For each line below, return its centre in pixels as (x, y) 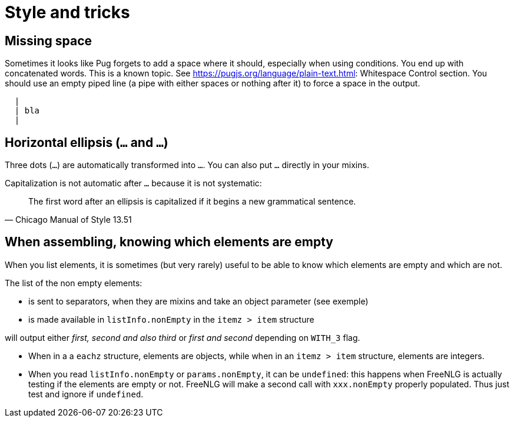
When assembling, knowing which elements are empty (169, 242)
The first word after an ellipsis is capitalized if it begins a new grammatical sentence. (192, 202)
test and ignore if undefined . (86, 394)
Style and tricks (67, 12)
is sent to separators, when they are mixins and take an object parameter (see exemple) (198, 301)
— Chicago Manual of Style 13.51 (68, 220)
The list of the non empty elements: (74, 283)
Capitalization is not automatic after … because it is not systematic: (133, 183)
